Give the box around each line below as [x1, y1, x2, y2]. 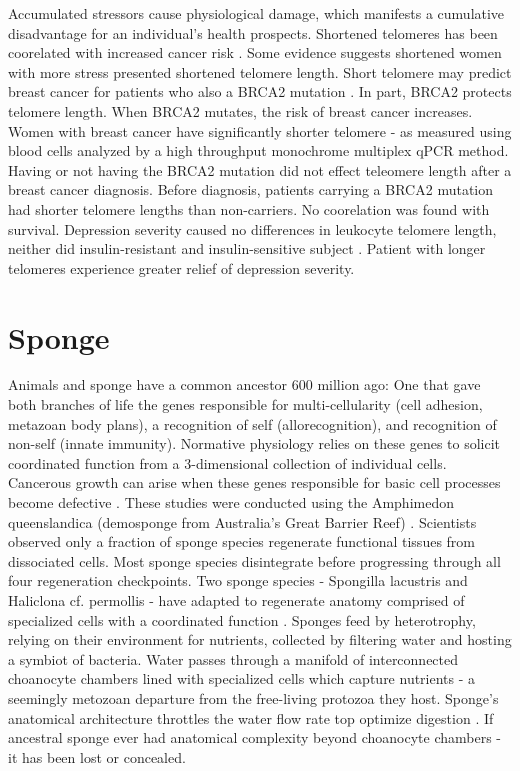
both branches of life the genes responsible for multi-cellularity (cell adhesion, [8, 394, 483, 415]
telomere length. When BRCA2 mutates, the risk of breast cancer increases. [8, 100, 473, 121]
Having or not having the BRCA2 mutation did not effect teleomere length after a [8, 159, 512, 180]
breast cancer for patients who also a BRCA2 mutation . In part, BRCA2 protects [8, 81, 512, 102]
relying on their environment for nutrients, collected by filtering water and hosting [8, 629, 512, 650]
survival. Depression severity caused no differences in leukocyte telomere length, [8, 218, 497, 239]
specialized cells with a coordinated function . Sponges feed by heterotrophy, [8, 609, 476, 630]
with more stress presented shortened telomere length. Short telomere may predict [8, 61, 512, 82]
